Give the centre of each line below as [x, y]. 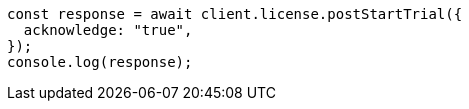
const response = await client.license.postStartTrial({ [235, 14]
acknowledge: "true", [108, 30]
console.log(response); [100, 62]
